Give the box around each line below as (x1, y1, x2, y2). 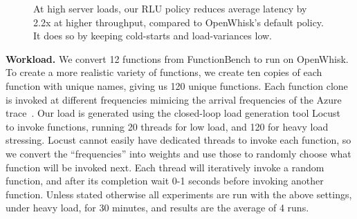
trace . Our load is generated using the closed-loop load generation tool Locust (6, 106, 341, 120)
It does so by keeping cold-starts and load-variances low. (33, 28, 272, 43)
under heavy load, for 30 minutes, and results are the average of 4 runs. (6, 200, 309, 215)
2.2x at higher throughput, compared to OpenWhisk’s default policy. (33, 15, 324, 29)
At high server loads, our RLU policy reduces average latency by (33, 1, 307, 15)
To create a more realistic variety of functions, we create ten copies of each (6, 65, 322, 79)
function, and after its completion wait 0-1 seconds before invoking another (6, 173, 324, 188)
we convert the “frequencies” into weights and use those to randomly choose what (6, 146, 351, 160)
